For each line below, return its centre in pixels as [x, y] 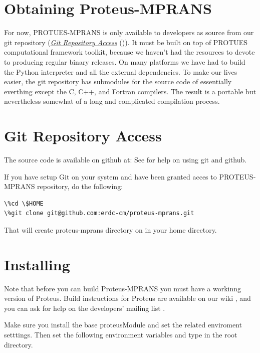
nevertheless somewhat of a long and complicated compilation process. [112, 101]
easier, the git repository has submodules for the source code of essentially [118, 81]
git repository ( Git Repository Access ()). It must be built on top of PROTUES [126, 42]
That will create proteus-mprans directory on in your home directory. [110, 229]
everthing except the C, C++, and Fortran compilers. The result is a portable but [130, 91]
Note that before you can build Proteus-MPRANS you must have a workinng [122, 288]
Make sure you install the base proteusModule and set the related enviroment [123, 325]
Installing [37, 264]
